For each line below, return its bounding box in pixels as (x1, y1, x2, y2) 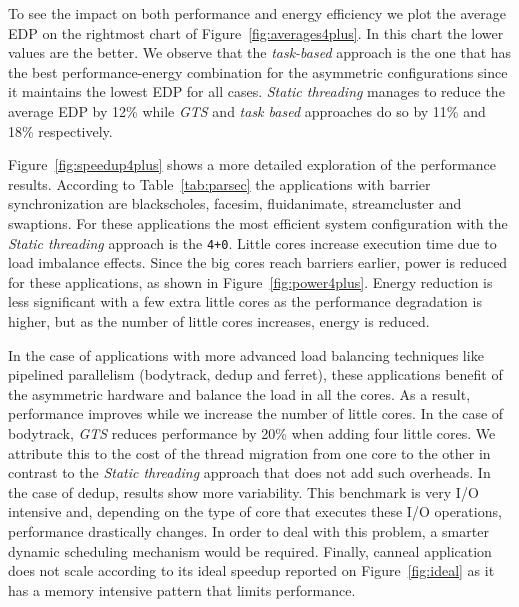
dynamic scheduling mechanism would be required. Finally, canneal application (8, 540, 492, 561)
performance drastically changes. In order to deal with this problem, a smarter (8, 520, 489, 541)
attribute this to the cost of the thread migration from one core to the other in (8, 442, 491, 463)
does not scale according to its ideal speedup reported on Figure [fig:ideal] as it (8, 560, 495, 581)
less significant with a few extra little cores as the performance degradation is (8, 291, 482, 312)
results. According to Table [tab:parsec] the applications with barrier (8, 173, 431, 194)
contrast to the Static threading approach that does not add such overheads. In (8, 462, 491, 483)
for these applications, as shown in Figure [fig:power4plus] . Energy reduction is (8, 271, 493, 292)
